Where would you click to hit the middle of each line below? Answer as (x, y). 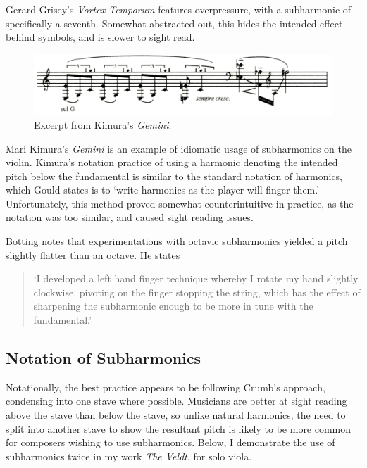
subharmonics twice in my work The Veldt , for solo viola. (129, 456)
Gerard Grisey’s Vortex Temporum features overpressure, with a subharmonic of (179, 9)
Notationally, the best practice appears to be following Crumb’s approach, (166, 387)
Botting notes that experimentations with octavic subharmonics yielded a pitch (177, 241)
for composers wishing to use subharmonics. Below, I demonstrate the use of (170, 442)
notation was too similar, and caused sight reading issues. (130, 217)
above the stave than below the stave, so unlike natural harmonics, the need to (176, 415)
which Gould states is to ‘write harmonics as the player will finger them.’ (163, 190)
